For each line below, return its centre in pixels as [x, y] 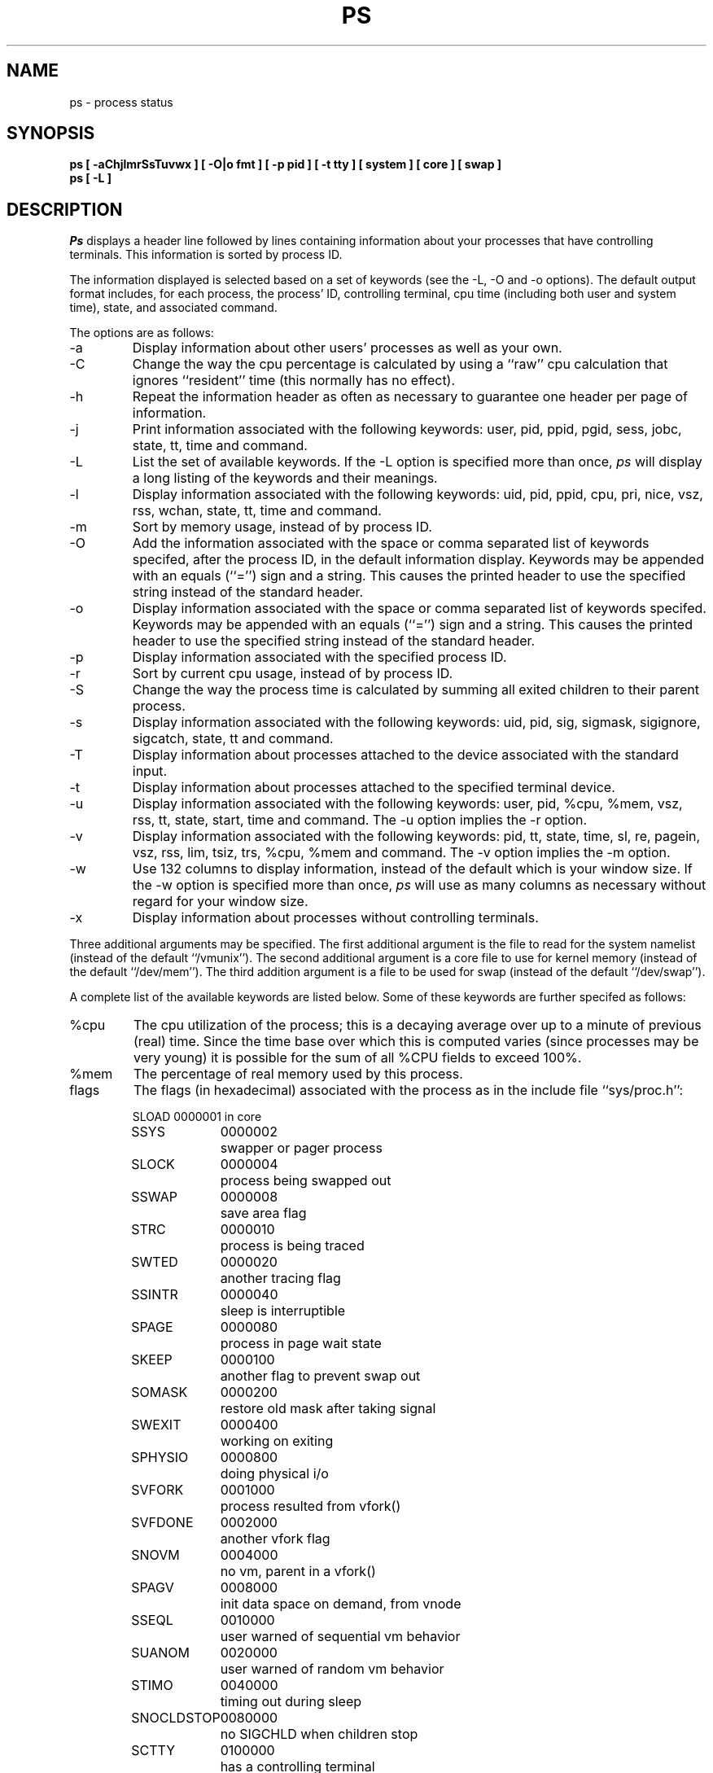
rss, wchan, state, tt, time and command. [257, 511]
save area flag [263, 1213]
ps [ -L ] [91, 178]
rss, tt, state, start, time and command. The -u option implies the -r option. [360, 820]
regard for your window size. [220, 902]
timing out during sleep [291, 1702]
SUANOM [160, 1653]
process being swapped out [306, 1181]
